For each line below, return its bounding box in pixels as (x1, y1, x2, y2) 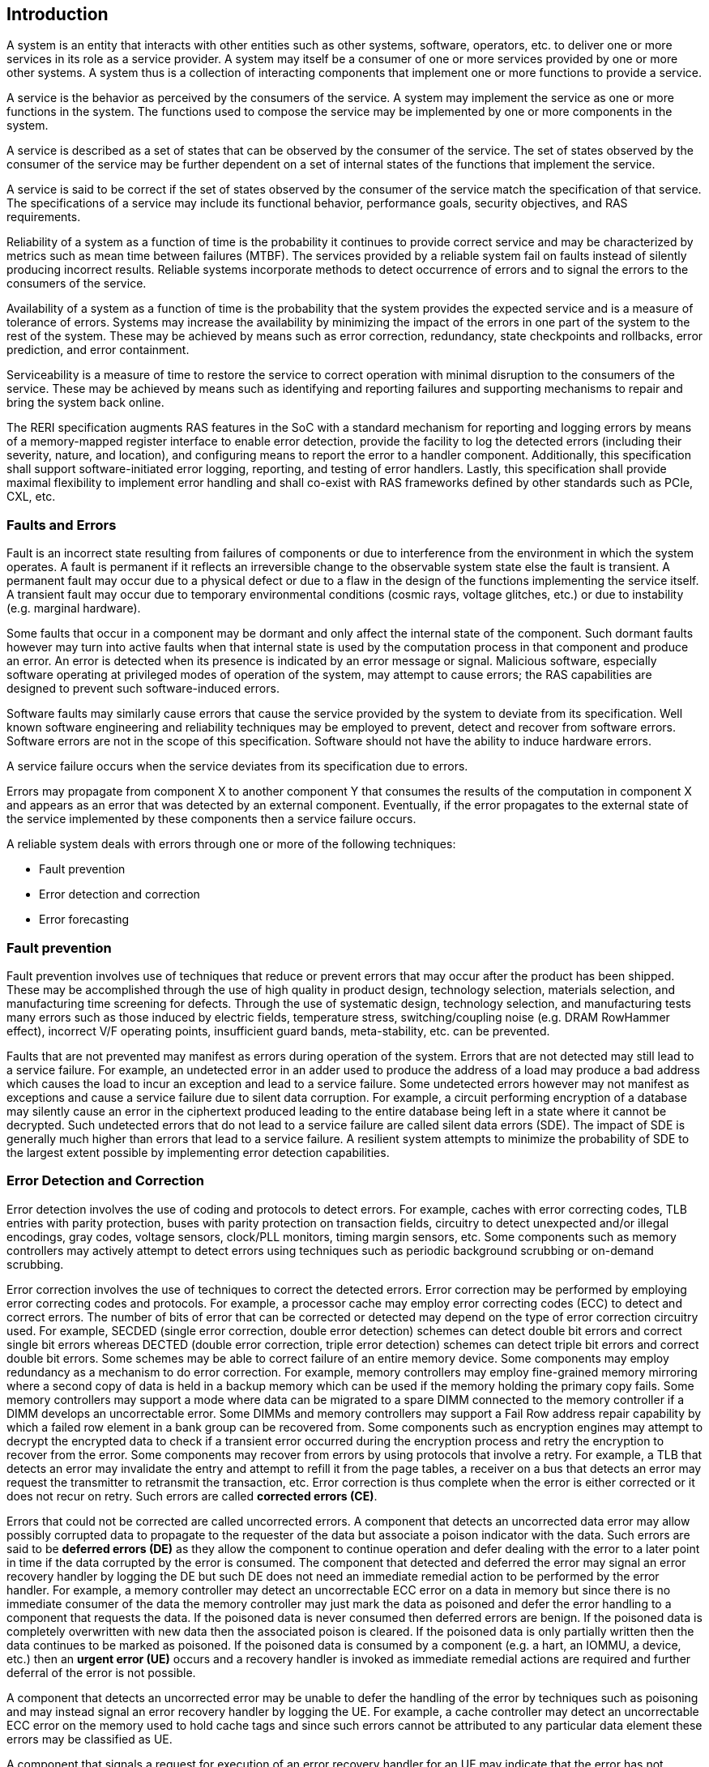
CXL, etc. (6, 489, 56, 504)
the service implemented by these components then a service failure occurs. (6, 812, 416, 826)
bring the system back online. (6, 395, 164, 410)
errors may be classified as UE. (6, 1731, 173, 1746)
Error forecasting (39, 912, 130, 927)
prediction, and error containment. (6, 343, 190, 357)
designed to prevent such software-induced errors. (6, 681, 280, 696)
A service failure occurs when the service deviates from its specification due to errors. (6, 759, 468, 774)
